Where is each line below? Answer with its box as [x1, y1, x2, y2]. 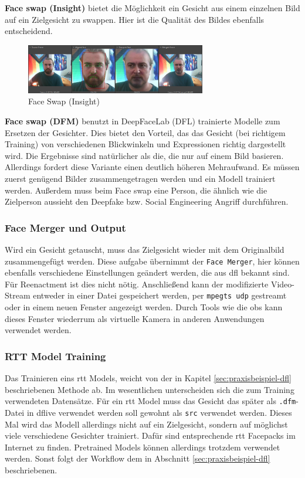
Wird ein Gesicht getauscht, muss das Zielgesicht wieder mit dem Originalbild [5, 243, 284, 255]
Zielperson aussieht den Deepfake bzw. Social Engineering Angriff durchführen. [5, 195, 289, 208]
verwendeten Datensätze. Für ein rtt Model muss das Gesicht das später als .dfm [5, 395, 296, 407]
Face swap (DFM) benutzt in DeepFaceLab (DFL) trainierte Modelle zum [5, 114, 280, 127]
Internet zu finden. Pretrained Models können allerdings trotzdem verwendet [5, 440, 280, 453]
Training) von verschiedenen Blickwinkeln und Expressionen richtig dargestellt [5, 138, 286, 150]
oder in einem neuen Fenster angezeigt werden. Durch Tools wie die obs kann [5, 301, 283, 313]
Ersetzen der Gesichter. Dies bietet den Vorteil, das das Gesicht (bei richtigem [5, 126, 286, 138]
